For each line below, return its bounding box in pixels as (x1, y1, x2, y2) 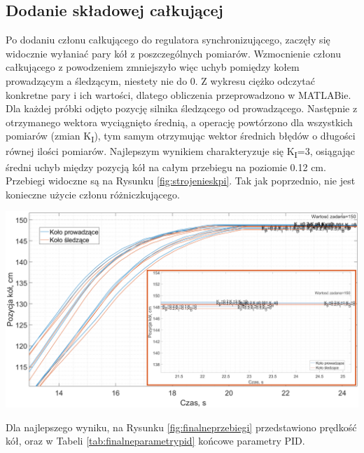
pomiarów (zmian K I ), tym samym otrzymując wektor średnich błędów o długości (6, 128, 356, 145)
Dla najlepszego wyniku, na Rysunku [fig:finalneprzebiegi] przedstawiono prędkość (6, 419, 357, 434)
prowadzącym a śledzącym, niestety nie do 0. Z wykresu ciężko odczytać (6, 73, 316, 88)
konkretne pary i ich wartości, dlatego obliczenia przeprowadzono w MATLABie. (6, 87, 351, 102)
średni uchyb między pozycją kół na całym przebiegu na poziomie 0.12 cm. (6, 159, 326, 174)
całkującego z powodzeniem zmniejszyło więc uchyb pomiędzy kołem (6, 60, 300, 74)
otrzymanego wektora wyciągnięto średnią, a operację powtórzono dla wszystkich (6, 114, 353, 129)
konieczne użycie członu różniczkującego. (6, 187, 180, 201)
